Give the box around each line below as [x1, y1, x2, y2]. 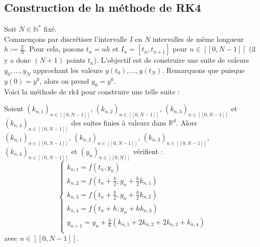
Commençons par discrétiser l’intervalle [4, 33, 127, 44]
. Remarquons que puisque [162, 64, 245, 75]
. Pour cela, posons [25, 43, 84, 54]
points [66, 55, 86, 65]
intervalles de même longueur [152, 33, 244, 44]
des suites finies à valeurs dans [71, 117, 167, 128]
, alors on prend [39, 75, 89, 86]
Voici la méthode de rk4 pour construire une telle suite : [4, 86, 180, 96]
